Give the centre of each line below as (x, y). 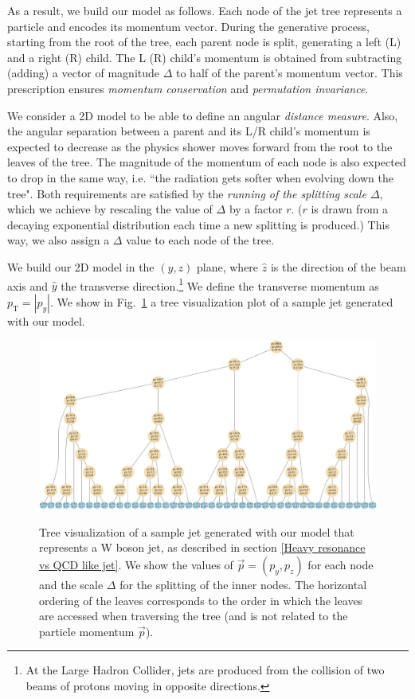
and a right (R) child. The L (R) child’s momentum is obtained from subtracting (205, 57)
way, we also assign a (59, 240)
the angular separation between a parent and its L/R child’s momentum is (189, 131)
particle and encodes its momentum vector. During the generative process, (188, 26)
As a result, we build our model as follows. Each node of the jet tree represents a (205, 10)
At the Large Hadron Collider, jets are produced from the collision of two (205, 670)
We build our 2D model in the (81, 266)
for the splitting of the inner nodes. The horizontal (243, 584)
